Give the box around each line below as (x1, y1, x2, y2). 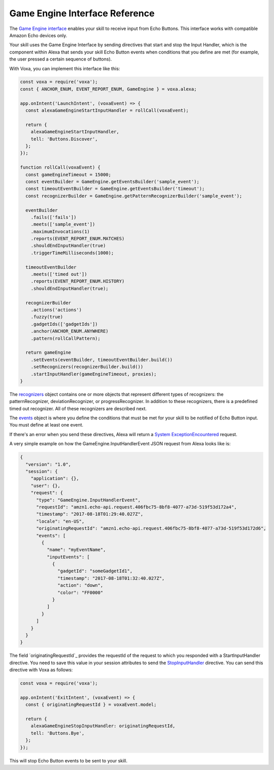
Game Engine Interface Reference (9, 8, 155, 19)
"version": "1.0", (25, 461, 71, 467)
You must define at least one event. (9, 422, 84, 428)
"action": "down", (57, 583, 104, 588)
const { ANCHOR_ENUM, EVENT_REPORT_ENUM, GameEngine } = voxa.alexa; (20, 86, 197, 92)
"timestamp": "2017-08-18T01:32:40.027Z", (57, 575, 165, 581)
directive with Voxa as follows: (9, 667, 73, 673)
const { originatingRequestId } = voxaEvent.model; (25, 702, 157, 707)
